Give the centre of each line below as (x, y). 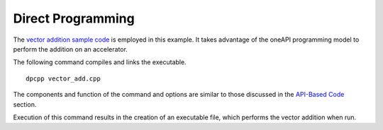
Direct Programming (74, 18)
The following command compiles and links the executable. (100, 62)
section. (25, 104)
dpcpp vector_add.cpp (63, 78)
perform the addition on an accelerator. (70, 49)
